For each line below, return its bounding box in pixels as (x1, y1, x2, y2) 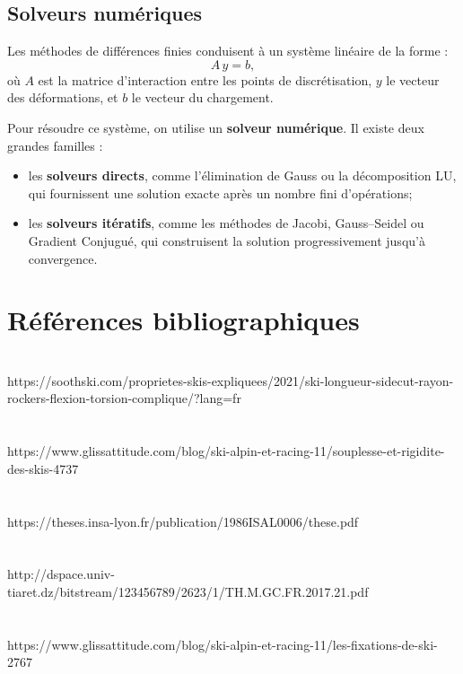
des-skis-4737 (7, 459, 79, 477)
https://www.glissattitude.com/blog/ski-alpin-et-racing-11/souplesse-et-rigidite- (7, 442, 445, 460)
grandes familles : (7, 136, 103, 154)
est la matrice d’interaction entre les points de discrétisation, (38, 70, 372, 89)
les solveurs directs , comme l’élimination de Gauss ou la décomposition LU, (28, 166, 457, 185)
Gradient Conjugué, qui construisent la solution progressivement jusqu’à (28, 231, 425, 249)
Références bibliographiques (7, 302, 360, 338)
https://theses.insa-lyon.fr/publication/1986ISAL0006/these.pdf (7, 512, 359, 530)
